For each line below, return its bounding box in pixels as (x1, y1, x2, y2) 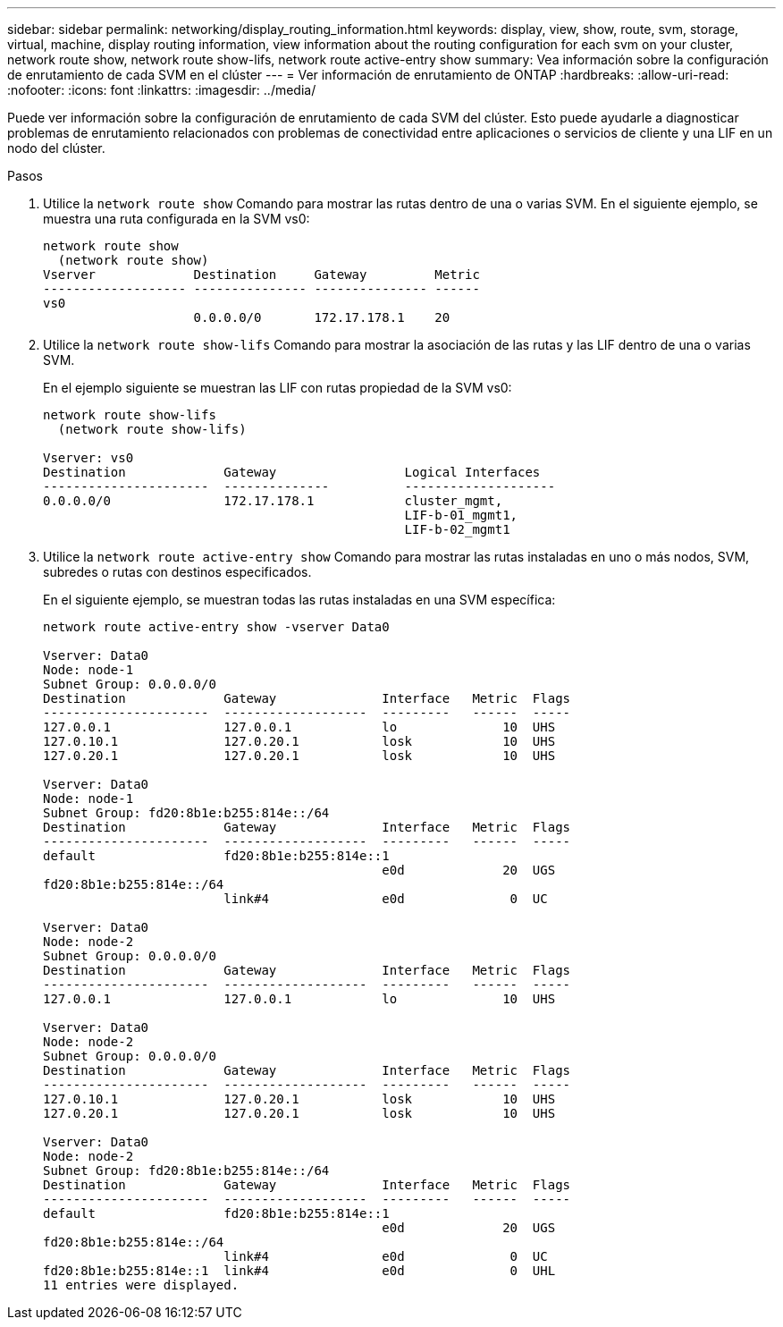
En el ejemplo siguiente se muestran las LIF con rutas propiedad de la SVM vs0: (43, 380, 512, 395)
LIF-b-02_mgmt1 (404, 522, 510, 537)
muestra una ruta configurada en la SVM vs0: (43, 211, 310, 226)
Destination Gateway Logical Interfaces (43, 465, 541, 479)
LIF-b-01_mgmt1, (404, 508, 518, 522)
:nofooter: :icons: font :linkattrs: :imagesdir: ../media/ (7, 82, 316, 97)
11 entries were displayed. (43, 1278, 240, 1292)
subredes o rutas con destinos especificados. (43, 564, 312, 579)
